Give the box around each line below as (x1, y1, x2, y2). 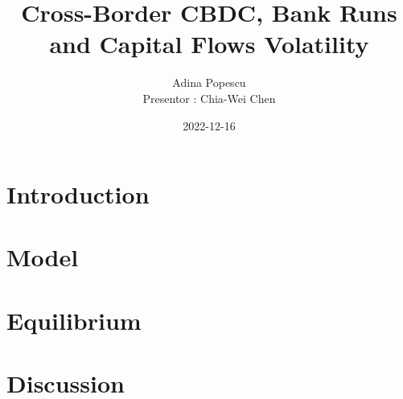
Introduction (6, 178, 150, 211)
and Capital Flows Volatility (49, 27, 369, 60)
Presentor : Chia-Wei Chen (142, 89, 276, 106)
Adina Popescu (172, 74, 246, 91)
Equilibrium (6, 303, 142, 336)
